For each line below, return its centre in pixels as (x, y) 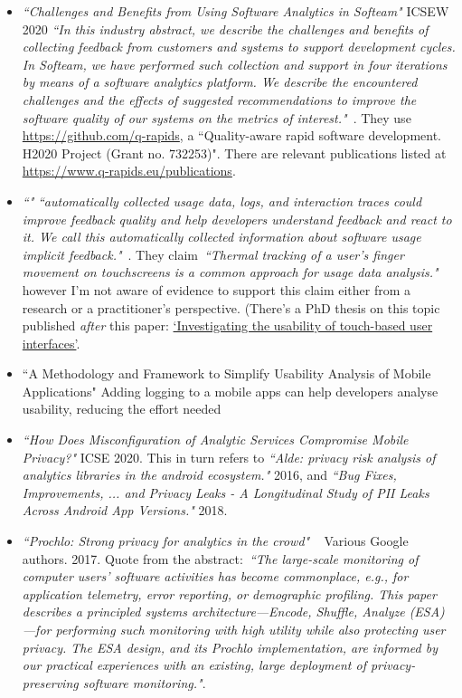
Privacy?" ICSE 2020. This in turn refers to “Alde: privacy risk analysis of (229, 457)
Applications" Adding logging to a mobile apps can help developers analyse (230, 391)
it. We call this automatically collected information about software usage (222, 237)
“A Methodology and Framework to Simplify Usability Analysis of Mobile (226, 373)
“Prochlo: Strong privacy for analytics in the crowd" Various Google (215, 541)
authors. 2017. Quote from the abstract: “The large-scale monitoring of (220, 558)
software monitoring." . (144, 682)
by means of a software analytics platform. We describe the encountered (220, 82)
